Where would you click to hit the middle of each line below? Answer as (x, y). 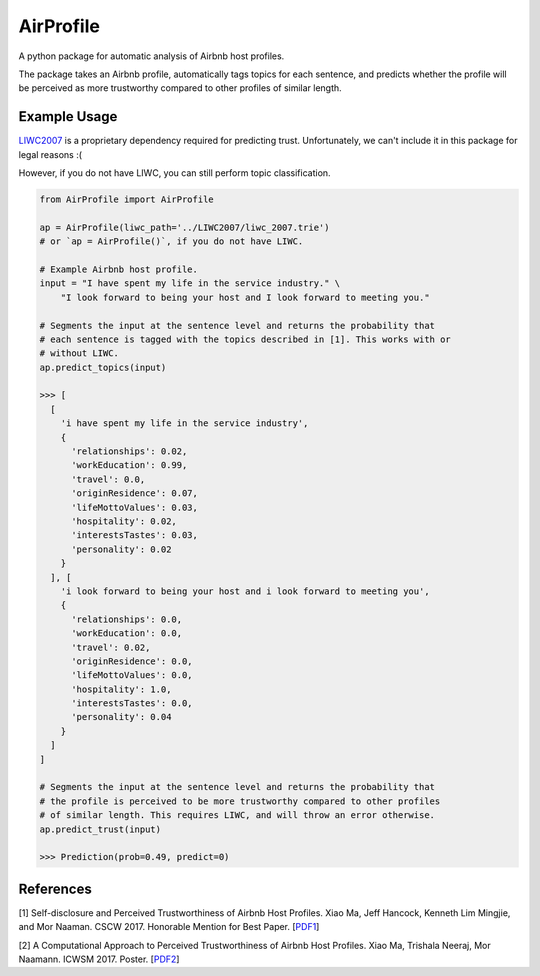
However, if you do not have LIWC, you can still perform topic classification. (174, 173)
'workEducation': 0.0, (127, 633)
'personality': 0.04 (121, 717)
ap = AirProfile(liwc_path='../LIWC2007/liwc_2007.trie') (184, 227)
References (55, 888)
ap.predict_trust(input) (100, 829)
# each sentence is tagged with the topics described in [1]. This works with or (245, 339)
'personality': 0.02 (121, 549)
